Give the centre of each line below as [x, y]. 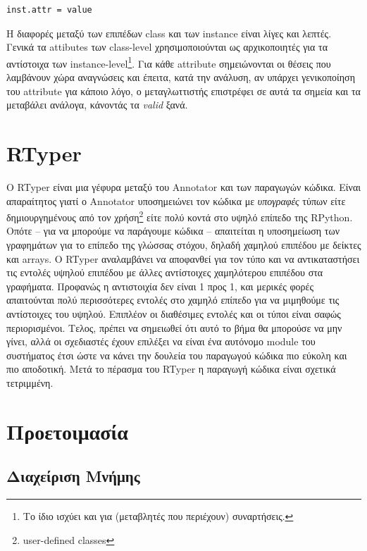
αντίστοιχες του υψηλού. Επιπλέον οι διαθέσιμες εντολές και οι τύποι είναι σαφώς [174, 313]
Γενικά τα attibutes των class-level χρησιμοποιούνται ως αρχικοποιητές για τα [167, 47]
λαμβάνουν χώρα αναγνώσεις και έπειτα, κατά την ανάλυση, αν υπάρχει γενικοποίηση [181, 77]
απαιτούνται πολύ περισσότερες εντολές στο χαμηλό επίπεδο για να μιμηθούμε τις [173, 300]
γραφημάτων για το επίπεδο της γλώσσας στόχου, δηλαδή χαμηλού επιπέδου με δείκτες [184, 244]
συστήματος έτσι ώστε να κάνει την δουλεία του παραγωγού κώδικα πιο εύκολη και [177, 355]
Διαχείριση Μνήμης [73, 476]
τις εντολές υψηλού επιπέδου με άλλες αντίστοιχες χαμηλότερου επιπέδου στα [165, 272]
